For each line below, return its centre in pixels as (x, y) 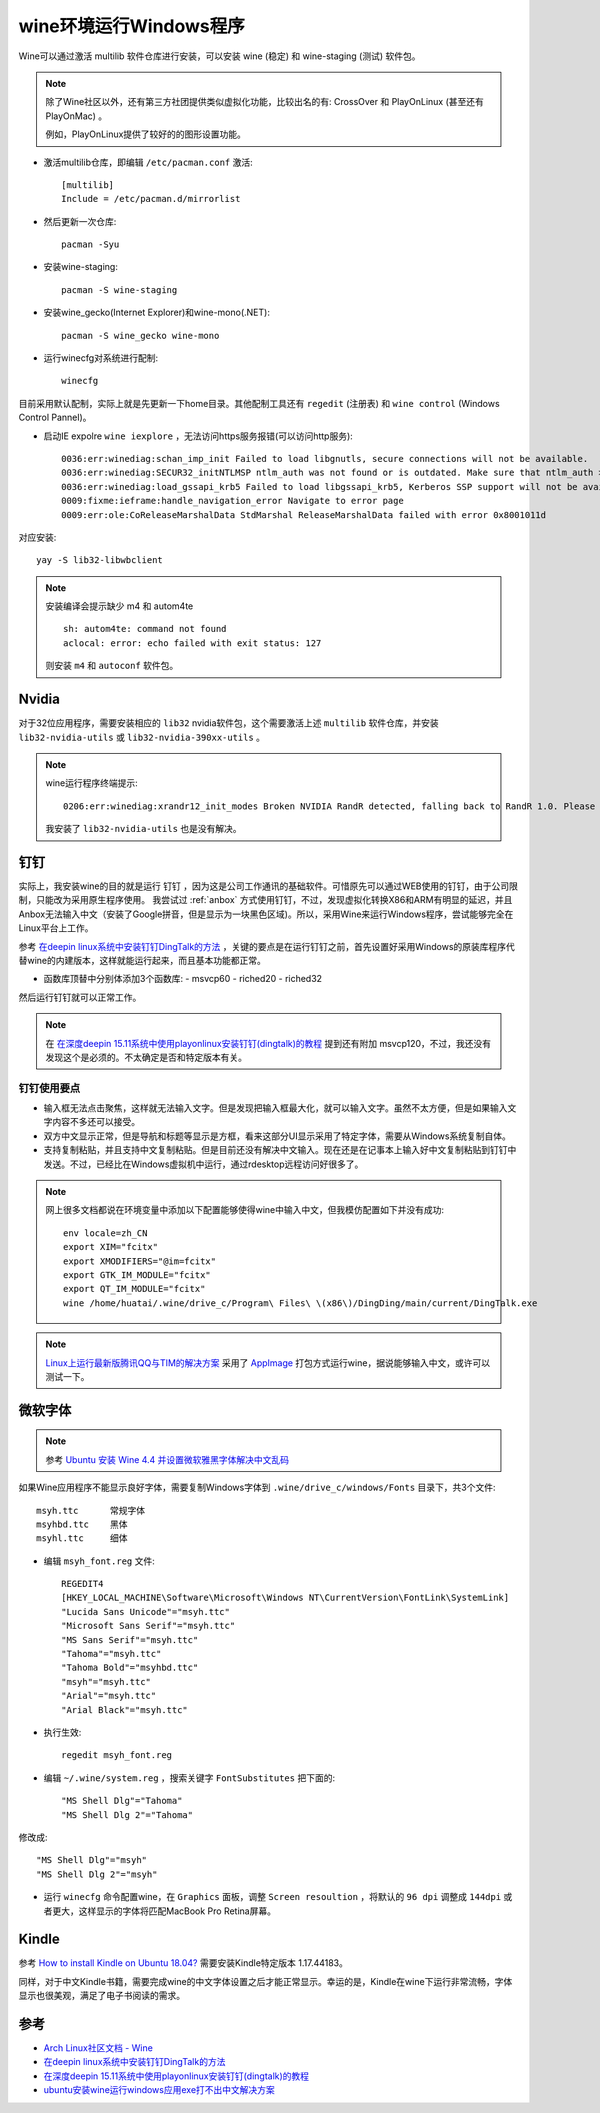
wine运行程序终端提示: (92, 783)
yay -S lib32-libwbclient (100, 560)
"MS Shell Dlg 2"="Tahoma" (127, 1814)
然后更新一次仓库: (80, 221)
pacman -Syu (90, 244)
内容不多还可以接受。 (95, 1122)
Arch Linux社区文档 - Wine (98, 2048)
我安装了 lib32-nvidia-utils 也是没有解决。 (143, 829)
